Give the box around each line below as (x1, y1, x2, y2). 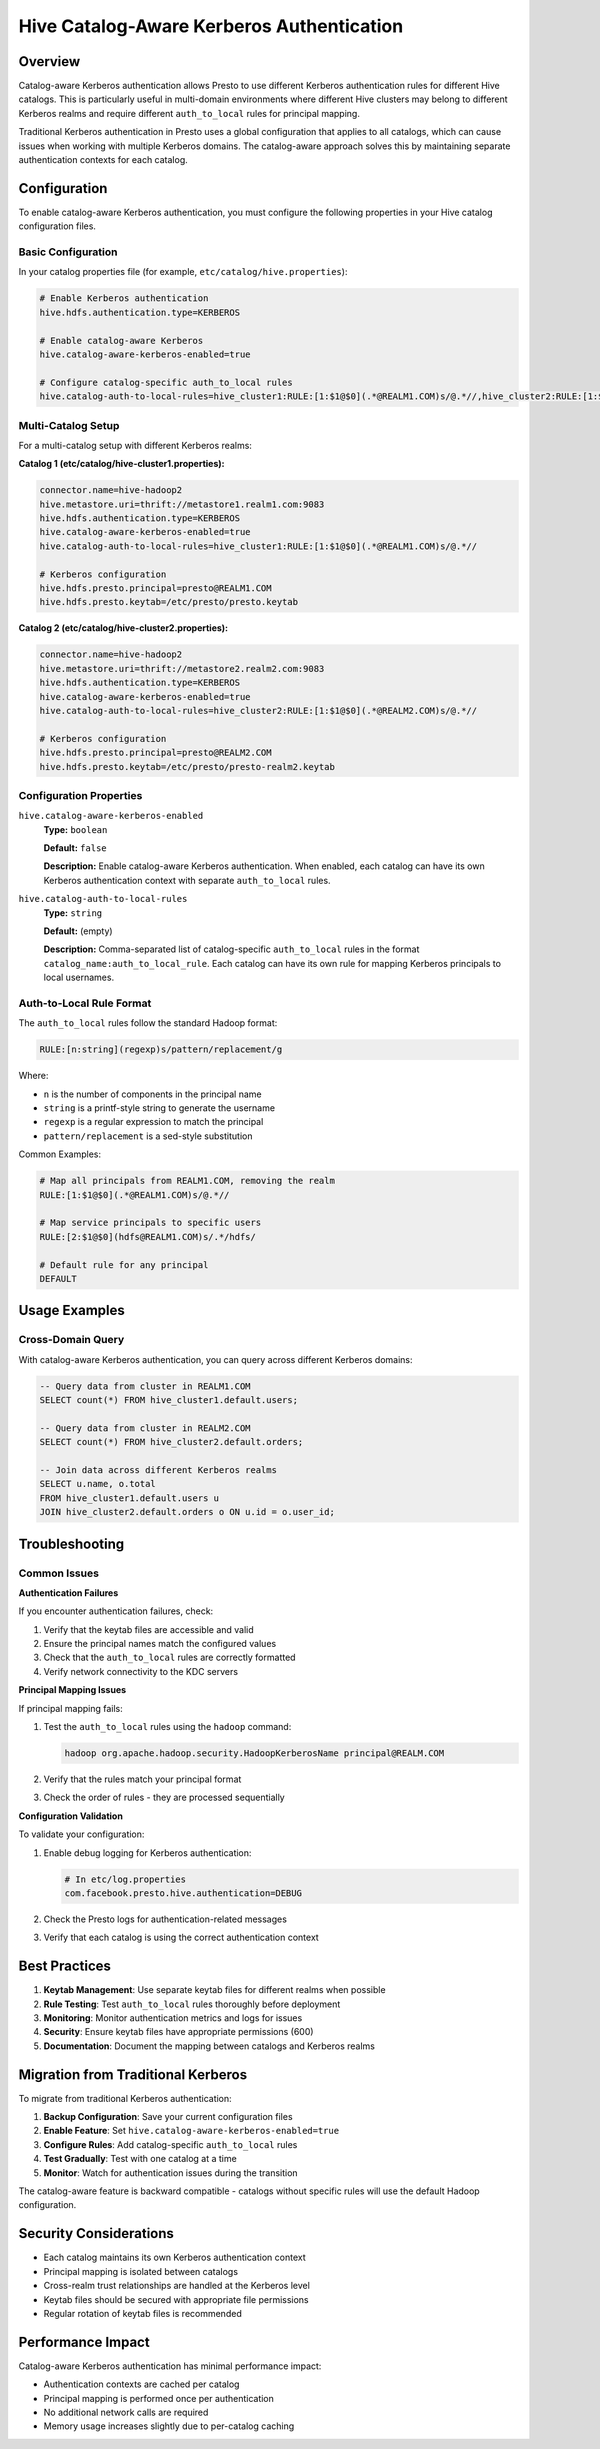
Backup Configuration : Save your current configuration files (43, 2111, 294, 2123)
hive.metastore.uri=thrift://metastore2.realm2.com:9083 (39, 663, 325, 674)
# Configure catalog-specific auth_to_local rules (39, 376, 294, 388)
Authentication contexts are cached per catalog (43, 2378, 240, 2390)
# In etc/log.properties (64, 1873, 187, 1885)
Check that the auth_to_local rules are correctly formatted (43, 1651, 296, 1664)
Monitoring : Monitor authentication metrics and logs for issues (43, 2012, 303, 2024)
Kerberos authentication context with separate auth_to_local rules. (43, 874, 331, 886)
